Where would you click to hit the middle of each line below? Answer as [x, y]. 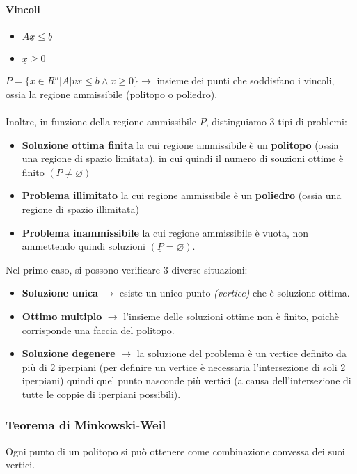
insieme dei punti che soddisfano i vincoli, [246, 80]
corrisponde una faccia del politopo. [98, 330]
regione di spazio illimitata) [80, 208]
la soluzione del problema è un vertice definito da [241, 353]
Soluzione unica [60, 293]
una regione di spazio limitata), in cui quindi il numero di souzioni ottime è [183, 158]
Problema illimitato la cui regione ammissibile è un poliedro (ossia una [182, 195]
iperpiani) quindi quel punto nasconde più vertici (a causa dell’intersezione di [187, 380]
